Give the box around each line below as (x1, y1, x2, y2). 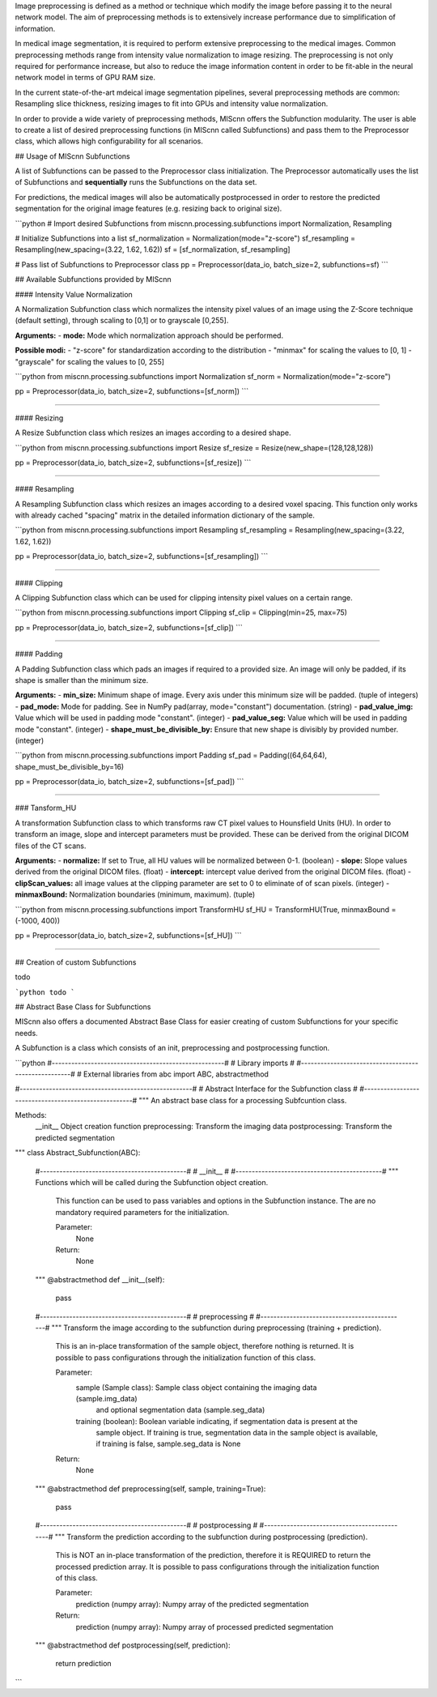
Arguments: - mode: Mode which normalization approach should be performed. (15, 330, 283, 340)
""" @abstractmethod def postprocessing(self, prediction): (35, 1640, 231, 1650)
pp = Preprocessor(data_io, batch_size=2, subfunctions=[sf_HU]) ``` (15, 931, 242, 940)
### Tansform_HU (15, 803, 77, 813)
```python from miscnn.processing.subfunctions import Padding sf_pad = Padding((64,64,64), (15, 750, 328, 761)
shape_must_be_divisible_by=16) (15, 761, 125, 771)
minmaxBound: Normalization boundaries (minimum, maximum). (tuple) (15, 889, 256, 899)
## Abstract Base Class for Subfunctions (15, 1001, 151, 1012)
